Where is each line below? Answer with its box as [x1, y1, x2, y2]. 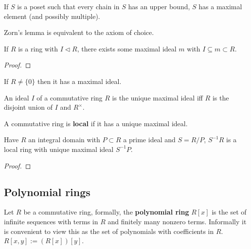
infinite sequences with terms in [4, 216, 98, 226]
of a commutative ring [36, 92, 103, 102]
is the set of [212, 207, 247, 217]
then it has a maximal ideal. [37, 76, 122, 86]
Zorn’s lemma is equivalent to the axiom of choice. [4, 27, 154, 37]
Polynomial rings [4, 184, 90, 199]
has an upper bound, [128, 1, 190, 11]
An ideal [4, 92, 29, 102]
